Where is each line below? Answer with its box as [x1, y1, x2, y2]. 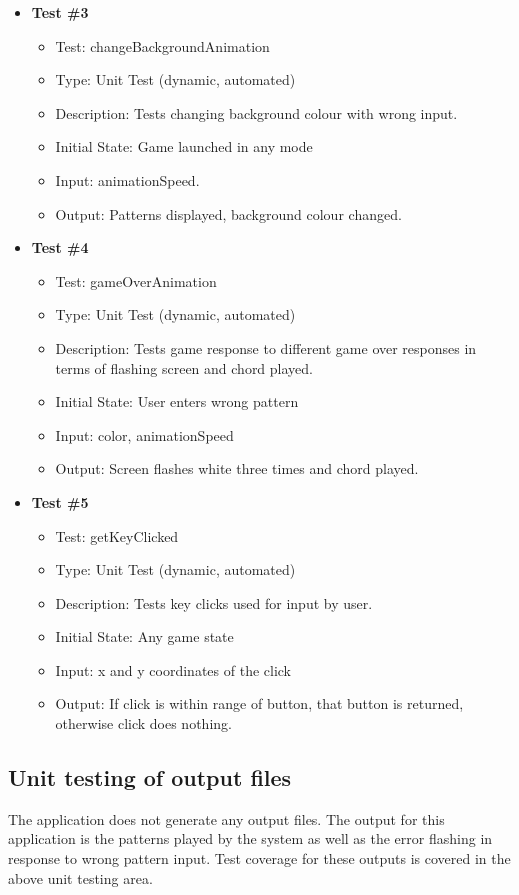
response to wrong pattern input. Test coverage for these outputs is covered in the [8, 848, 511, 869]
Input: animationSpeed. [55, 169, 200, 190]
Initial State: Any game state [55, 626, 234, 647]
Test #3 [31, 2, 89, 22]
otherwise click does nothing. [55, 713, 232, 734]
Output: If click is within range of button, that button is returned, [55, 693, 464, 714]
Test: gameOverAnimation [55, 270, 217, 291]
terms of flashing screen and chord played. [55, 357, 313, 378]
